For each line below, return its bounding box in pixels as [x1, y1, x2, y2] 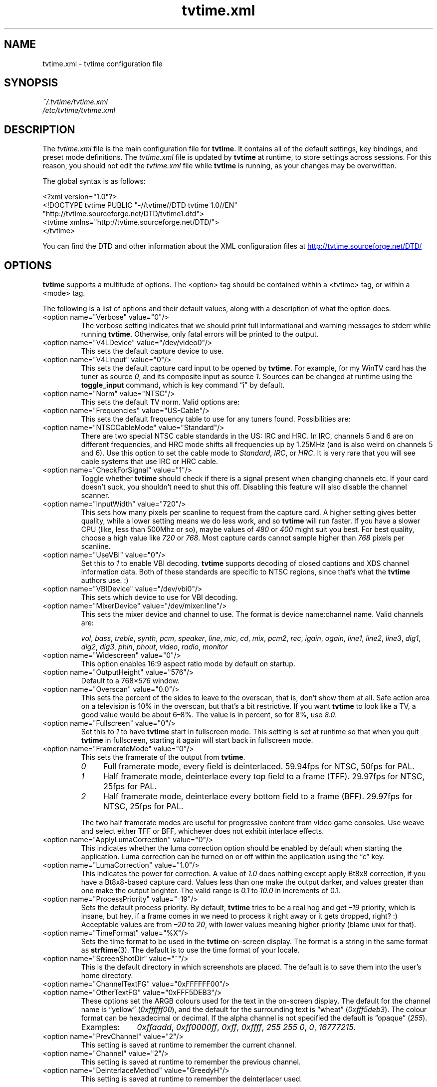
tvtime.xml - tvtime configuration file [42, 59, 163, 68]
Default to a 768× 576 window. [81, 676, 180, 685]
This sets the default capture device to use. [81, 347, 224, 356]
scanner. [81, 491, 110, 500]
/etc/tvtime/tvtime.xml [42, 106, 115, 115]
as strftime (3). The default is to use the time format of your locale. [81, 946, 300, 955]
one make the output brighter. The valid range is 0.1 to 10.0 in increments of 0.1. [81, 886, 341, 895]
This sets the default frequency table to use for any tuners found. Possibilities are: [81, 415, 351, 424]
